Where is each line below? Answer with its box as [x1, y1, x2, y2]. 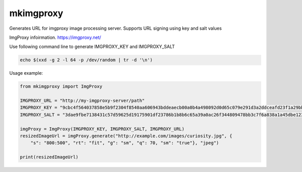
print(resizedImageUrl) [20, 154, 79, 160]
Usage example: [9, 70, 43, 76]
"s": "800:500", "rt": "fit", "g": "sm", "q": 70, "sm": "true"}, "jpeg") [30, 140, 219, 146]
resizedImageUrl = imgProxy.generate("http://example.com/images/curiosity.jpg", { [20, 133, 233, 139]
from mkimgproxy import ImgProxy [20, 84, 103, 89]
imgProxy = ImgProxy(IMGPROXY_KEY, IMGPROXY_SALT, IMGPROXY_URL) [20, 126, 185, 132]
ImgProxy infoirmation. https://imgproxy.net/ [9, 34, 102, 40]
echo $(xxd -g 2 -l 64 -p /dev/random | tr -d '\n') [20, 57, 153, 63]
